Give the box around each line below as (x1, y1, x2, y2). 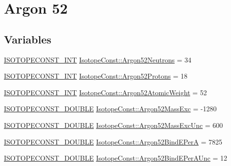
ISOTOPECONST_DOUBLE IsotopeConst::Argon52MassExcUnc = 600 (4, 120, 223, 130)
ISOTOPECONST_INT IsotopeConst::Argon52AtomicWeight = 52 (4, 87, 207, 97)
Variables (4, 31, 52, 46)
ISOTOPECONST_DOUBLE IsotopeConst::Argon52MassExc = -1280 (4, 104, 217, 114)
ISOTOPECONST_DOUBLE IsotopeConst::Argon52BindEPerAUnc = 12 (4, 153, 228, 163)
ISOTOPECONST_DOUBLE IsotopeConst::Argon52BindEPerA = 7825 (4, 136, 222, 146)
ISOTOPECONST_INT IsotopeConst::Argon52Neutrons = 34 (4, 54, 191, 64)
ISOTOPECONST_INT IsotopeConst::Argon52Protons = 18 (4, 71, 188, 81)
